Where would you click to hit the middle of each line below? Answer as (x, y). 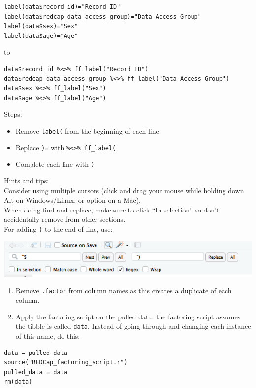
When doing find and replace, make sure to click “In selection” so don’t (112, 209)
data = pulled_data (36, 353)
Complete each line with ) (55, 164)
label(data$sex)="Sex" (41, 26)
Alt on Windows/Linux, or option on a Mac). (73, 200)
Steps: (13, 114)
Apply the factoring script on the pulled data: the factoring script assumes (128, 316)
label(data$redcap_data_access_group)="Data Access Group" (103, 17)
